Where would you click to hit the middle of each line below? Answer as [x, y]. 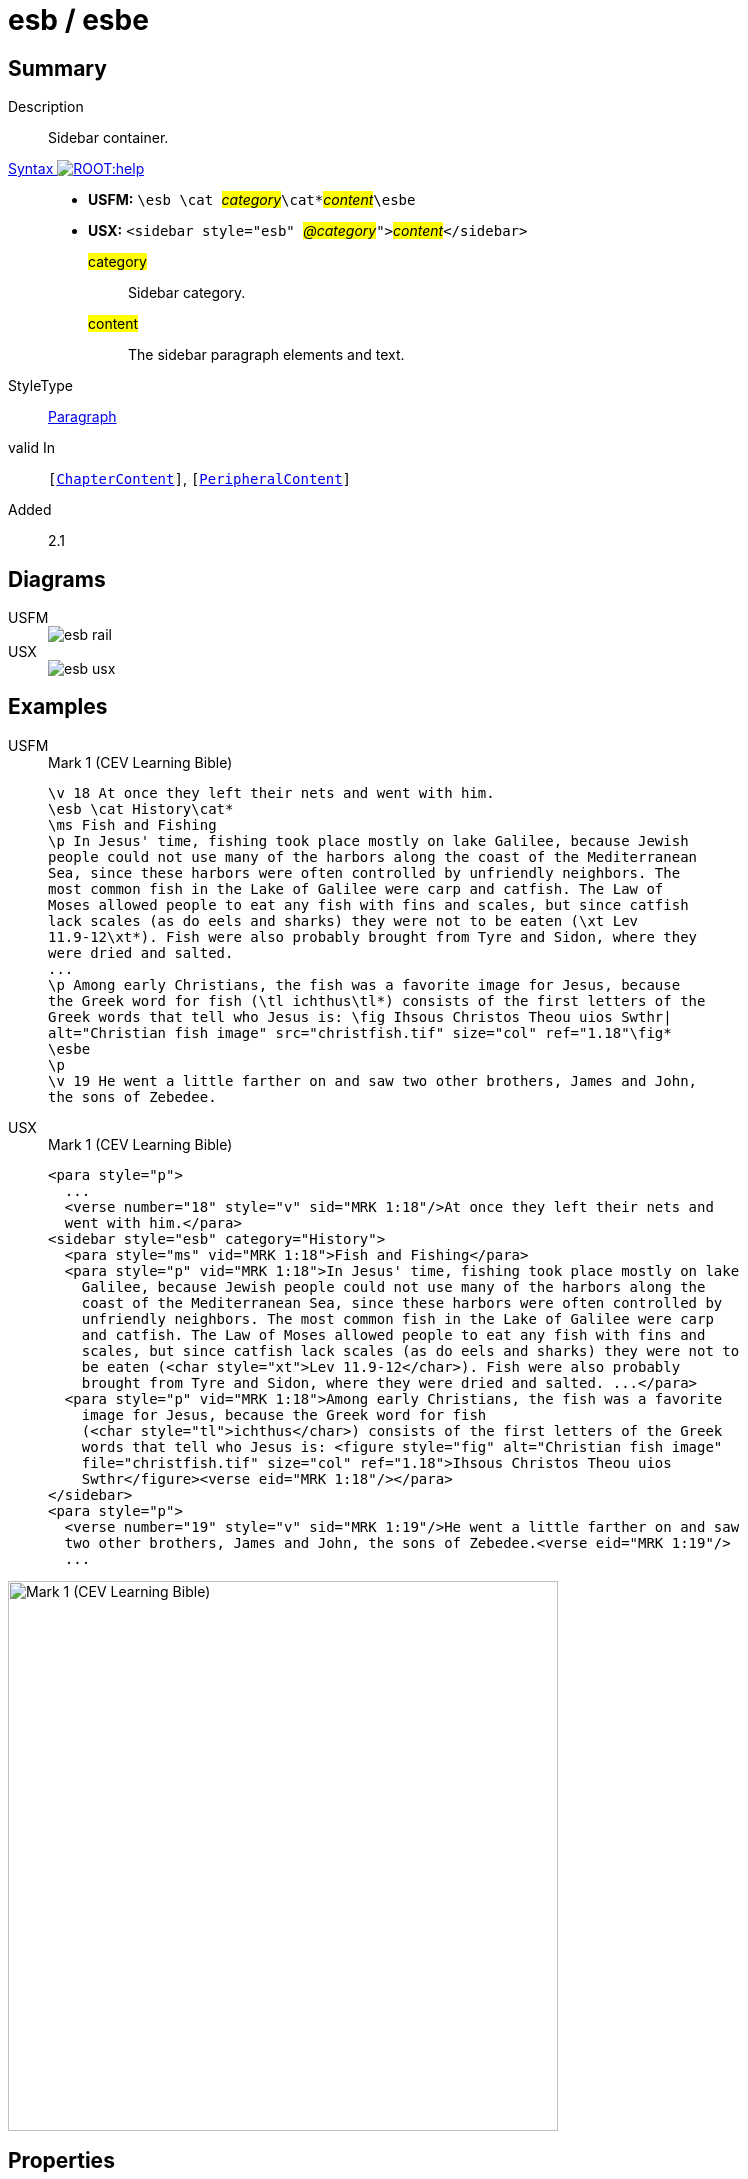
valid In [31, 448]
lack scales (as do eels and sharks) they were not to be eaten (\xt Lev [343, 920]
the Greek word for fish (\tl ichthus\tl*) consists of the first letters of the [377, 1000]
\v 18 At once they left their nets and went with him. [271, 792]
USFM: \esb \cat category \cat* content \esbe [252, 200]
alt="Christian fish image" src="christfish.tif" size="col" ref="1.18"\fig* [360, 1032]
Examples [58, 707]
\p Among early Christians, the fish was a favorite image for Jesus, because [364, 984]
